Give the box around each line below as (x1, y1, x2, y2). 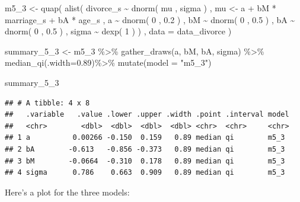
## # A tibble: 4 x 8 (5, 98, 90, 107)
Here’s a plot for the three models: (5, 185, 130, 198)
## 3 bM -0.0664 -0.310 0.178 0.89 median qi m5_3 (5, 156, 285, 165)
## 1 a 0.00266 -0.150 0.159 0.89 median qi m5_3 (5, 133, 285, 142)
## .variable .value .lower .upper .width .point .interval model (5, 110, 289, 119)
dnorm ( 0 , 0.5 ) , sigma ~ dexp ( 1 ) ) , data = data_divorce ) (5, 25, 232, 37)
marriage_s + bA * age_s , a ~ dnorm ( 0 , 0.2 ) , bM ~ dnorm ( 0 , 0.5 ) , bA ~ (5, 13, 295, 25)
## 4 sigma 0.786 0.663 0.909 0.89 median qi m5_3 (5, 168, 285, 177)
